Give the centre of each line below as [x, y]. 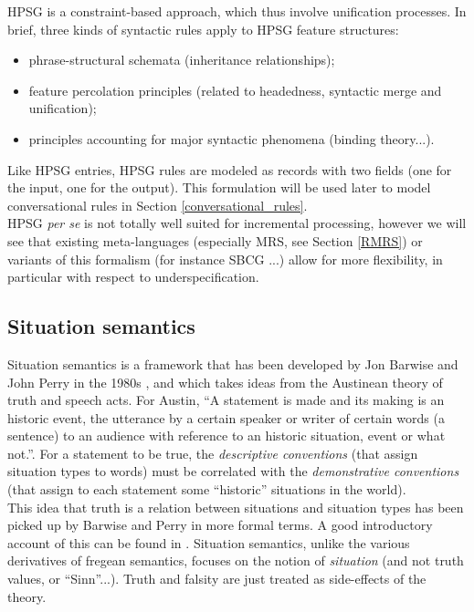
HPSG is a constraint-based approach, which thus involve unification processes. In [237, 11]
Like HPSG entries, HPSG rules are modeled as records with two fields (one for [230, 169]
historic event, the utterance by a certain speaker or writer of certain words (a [226, 417]
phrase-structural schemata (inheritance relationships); [182, 60]
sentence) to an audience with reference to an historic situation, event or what [226, 436]
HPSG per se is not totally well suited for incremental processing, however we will [237, 223]
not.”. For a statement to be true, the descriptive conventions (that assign [213, 453]
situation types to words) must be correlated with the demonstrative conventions [233, 471]
